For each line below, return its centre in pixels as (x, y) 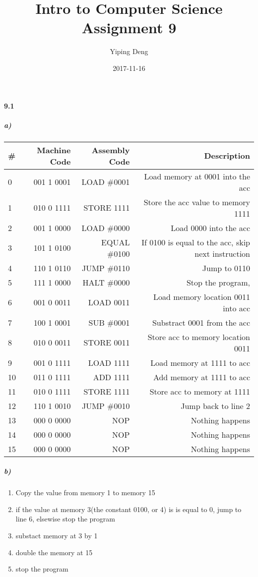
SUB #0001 (109, 322)
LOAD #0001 (106, 182)
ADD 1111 (111, 377)
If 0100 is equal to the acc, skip (196, 242)
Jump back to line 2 (215, 405)
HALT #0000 (106, 282)
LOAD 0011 (109, 302)
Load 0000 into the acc (210, 228)
